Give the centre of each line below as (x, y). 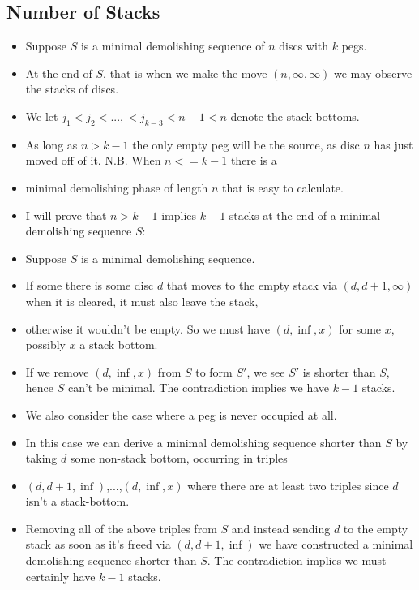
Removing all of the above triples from (121, 528)
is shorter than (339, 371)
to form (214, 371)
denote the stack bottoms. (295, 116)
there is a (254, 160)
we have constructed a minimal (336, 544)
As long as (51, 144)
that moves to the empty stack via (252, 285)
